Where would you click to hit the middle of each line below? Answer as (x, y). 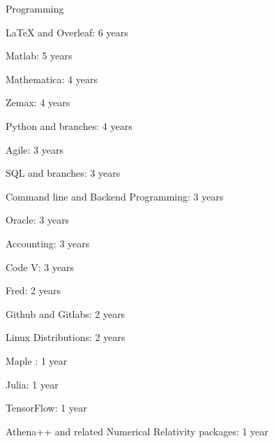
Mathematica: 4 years (52, 79)
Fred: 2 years (33, 290)
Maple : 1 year (37, 360)
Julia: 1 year (32, 384)
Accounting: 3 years (48, 243)
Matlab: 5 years (39, 56)
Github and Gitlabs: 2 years (66, 313)
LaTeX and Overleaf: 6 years (67, 32)
